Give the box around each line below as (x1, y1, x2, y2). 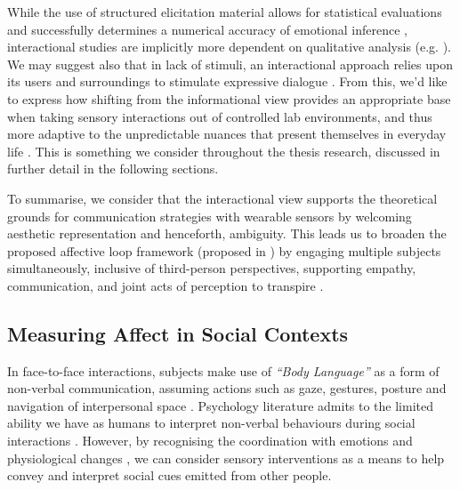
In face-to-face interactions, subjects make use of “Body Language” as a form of (7, 361, 440, 380)
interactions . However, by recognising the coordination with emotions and (7, 431, 413, 450)
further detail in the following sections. (7, 159, 219, 178)
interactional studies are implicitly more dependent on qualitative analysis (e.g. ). (7, 37, 452, 56)
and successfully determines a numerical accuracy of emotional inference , (7, 20, 408, 38)
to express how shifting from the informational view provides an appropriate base (7, 89, 451, 108)
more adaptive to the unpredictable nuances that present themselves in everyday (7, 125, 447, 143)
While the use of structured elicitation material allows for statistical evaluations (7, 3, 442, 20)
